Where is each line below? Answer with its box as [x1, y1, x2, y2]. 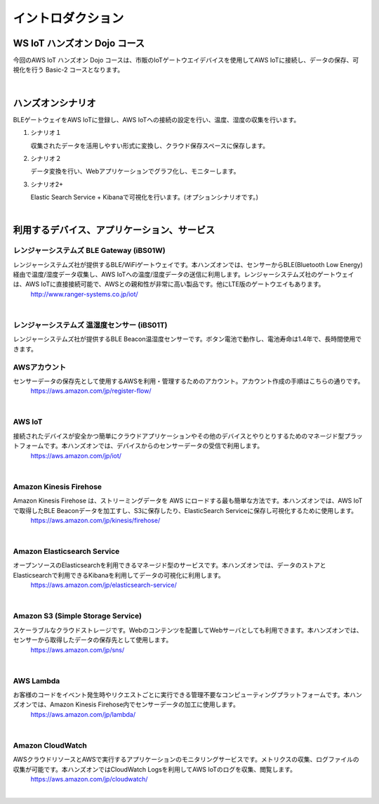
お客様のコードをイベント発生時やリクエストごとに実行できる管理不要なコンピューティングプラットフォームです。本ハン [13, 691, 363, 699]
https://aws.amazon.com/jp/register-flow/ [30, 387, 152, 395]
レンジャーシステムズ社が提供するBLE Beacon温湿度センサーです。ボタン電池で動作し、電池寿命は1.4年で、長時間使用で [13, 335, 361, 344]
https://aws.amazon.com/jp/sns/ [30, 645, 125, 654]
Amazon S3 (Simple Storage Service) [13, 611, 142, 621]
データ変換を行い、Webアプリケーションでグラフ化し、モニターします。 [30, 167, 240, 176]
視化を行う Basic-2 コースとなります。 [13, 65, 124, 74]
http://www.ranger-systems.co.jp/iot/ [30, 290, 138, 298]
